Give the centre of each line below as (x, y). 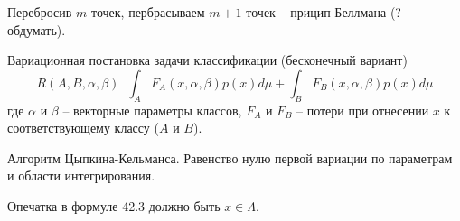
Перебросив (40, 12)
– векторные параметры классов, (152, 110)
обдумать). (37, 29)
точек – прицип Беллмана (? (324, 12)
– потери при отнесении (363, 110)
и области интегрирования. (81, 175)
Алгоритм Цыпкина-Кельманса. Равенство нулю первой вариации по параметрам (230, 157)
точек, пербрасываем (148, 12)
